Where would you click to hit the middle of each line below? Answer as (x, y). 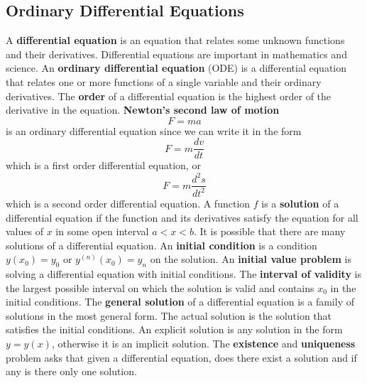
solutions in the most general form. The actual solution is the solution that (169, 315)
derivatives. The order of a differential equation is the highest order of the (169, 96)
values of (24, 231)
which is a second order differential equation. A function (128, 203)
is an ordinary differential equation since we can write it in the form (154, 130)
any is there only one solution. (71, 371)
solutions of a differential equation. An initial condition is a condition (161, 245)
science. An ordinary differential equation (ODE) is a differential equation (176, 68)
